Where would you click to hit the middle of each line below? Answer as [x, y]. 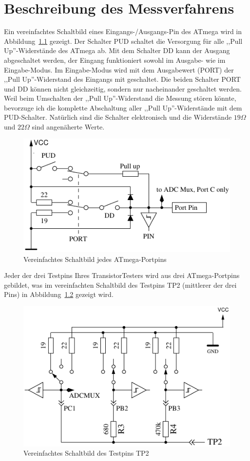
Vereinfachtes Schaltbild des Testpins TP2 [86, 453]
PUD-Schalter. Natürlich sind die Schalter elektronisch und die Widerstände [118, 117]
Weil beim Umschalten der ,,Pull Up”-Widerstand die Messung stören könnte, [120, 98]
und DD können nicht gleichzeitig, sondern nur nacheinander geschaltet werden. [123, 88]
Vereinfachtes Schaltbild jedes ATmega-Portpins [95, 259]
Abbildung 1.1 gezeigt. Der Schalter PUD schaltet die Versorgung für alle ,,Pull [123, 41]
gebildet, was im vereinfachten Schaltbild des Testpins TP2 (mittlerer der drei [120, 285]
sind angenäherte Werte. [68, 127]
